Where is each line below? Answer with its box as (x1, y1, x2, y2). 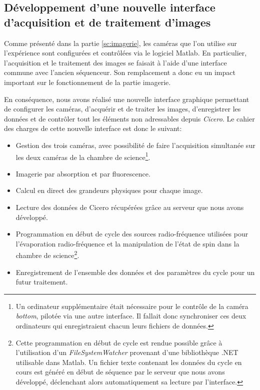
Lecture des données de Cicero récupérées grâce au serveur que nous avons (15, 201, 244, 212)
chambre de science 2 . (15, 248, 79, 260)
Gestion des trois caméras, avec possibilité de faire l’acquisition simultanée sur (15, 139, 255, 150)
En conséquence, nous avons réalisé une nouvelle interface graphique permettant (4, 93, 249, 104)
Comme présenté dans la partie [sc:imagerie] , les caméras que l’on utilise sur (4, 37, 237, 48)
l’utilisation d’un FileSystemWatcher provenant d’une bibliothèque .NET (15, 347, 238, 357)
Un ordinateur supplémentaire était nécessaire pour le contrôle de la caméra (15, 300, 248, 311)
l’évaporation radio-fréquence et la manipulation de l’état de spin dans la (15, 238, 239, 248)
